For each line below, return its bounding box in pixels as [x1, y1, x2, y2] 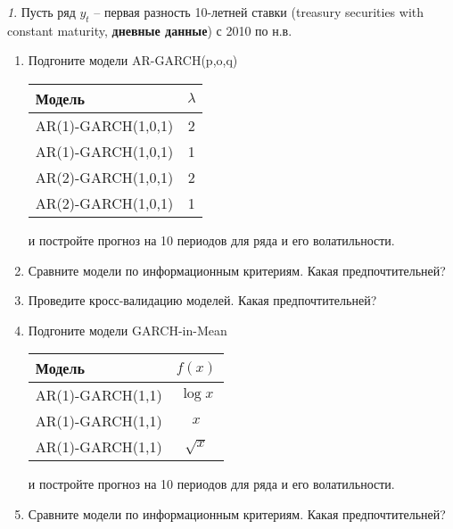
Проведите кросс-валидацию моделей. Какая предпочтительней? [28, 291, 377, 310]
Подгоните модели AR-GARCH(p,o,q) [28, 51, 238, 70]
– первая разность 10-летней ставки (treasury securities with [94, 3, 424, 21]
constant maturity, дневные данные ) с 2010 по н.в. [7, 21, 292, 39]
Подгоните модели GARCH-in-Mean [28, 320, 227, 339]
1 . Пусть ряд [7, 3, 76, 21]
